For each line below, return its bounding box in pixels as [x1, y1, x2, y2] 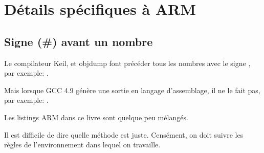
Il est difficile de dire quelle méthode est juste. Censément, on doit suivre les [4, 129, 244, 140]
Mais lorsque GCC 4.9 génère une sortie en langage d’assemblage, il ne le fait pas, [4, 84, 260, 95]
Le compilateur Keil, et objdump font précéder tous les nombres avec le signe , [4, 57, 251, 68]
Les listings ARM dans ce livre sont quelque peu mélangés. [4, 112, 188, 122]
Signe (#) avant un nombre [4, 33, 153, 49]
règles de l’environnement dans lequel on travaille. [4, 139, 161, 150]
